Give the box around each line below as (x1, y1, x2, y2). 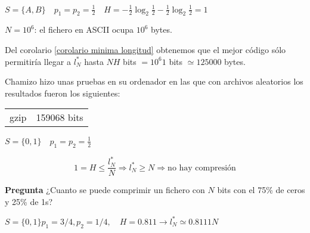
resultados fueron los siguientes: (5, 86, 120, 99)
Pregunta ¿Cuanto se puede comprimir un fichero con (5, 184, 205, 196)
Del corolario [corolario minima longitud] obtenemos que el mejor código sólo (5, 43, 286, 55)
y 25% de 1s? (5, 195, 53, 207)
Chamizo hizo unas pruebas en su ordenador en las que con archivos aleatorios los (5, 75, 303, 88)
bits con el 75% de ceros (217, 184, 305, 196)
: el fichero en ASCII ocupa (34, 23, 134, 36)
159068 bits (36, 110, 83, 125)
